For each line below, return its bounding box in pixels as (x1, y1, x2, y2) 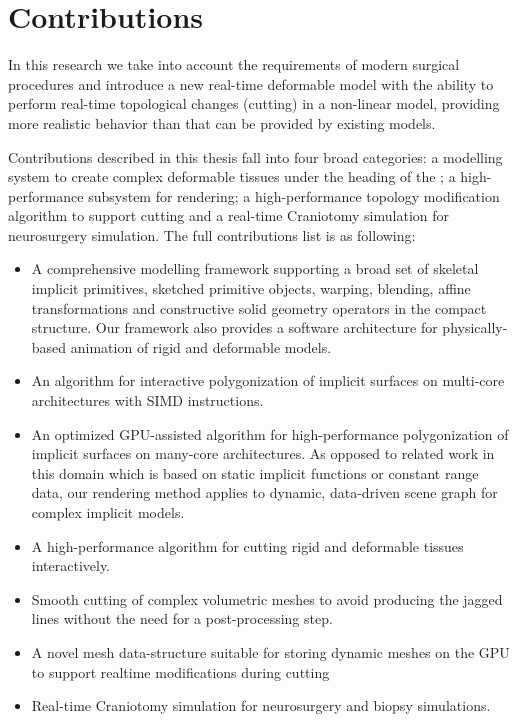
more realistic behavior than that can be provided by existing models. (8, 112, 436, 133)
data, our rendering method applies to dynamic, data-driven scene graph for (31, 482, 498, 503)
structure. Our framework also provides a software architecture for (31, 317, 438, 338)
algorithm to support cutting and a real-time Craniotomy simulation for (8, 205, 449, 226)
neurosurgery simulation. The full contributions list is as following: (8, 224, 416, 245)
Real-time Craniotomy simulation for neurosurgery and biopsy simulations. (31, 695, 491, 716)
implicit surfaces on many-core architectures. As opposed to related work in (31, 443, 495, 464)
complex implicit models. (31, 502, 185, 522)
